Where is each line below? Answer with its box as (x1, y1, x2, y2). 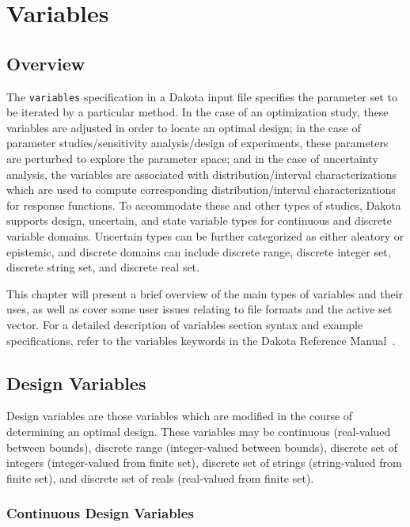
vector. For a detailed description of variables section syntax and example (6, 316, 363, 332)
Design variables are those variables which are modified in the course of (6, 408, 353, 424)
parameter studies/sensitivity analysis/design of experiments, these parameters (6, 135, 389, 151)
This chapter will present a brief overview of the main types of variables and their (6, 285, 404, 301)
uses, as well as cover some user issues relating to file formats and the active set (6, 301, 393, 317)
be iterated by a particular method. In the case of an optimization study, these (6, 104, 389, 120)
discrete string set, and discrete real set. (6, 259, 199, 275)
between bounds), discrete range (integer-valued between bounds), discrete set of (6, 438, 398, 455)
